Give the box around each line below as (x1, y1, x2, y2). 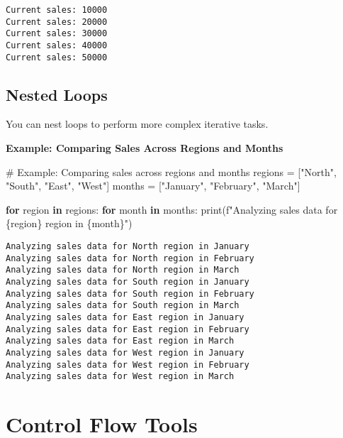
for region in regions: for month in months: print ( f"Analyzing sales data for (6, 202, 338, 217)
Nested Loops (6, 83, 108, 105)
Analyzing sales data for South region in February (6, 288, 254, 299)
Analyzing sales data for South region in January (6, 277, 249, 288)
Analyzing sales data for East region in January (6, 312, 244, 322)
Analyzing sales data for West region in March (6, 371, 235, 382)
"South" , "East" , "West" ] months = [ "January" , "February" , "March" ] (6, 178, 300, 193)
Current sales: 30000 (6, 28, 108, 39)
